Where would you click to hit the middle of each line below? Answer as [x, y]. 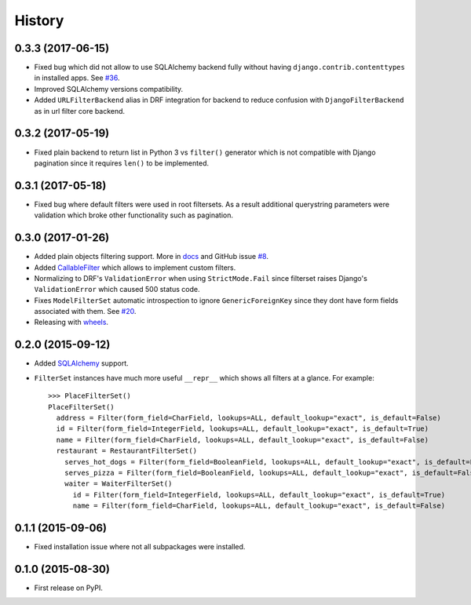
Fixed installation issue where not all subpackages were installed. [140, 546]
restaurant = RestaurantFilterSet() [127, 451]
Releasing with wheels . [71, 323]
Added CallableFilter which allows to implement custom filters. [135, 268]
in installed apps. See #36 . [77, 78]
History [39, 20]
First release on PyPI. [69, 588]
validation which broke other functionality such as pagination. [133, 215]
